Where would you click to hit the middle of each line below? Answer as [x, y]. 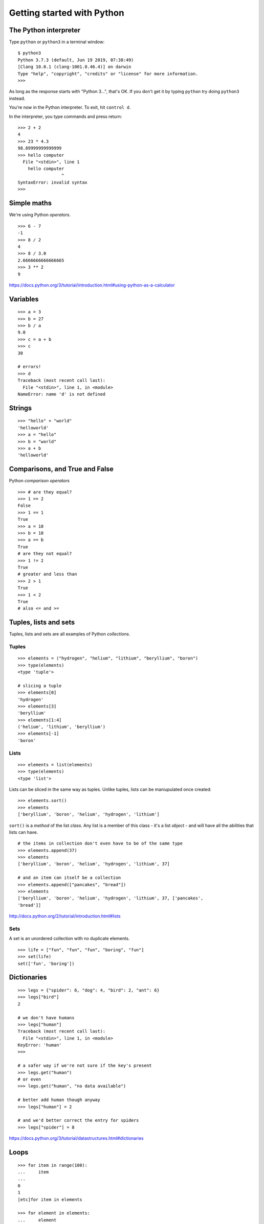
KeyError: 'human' [40, 1045]
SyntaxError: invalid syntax [53, 183]
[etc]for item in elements [50, 1199]
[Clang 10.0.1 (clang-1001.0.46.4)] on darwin [75, 67]
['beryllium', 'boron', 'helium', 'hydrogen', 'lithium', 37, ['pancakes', [110, 898]
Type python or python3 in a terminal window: [57, 42]
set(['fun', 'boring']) [46, 964]
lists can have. [23, 832]
